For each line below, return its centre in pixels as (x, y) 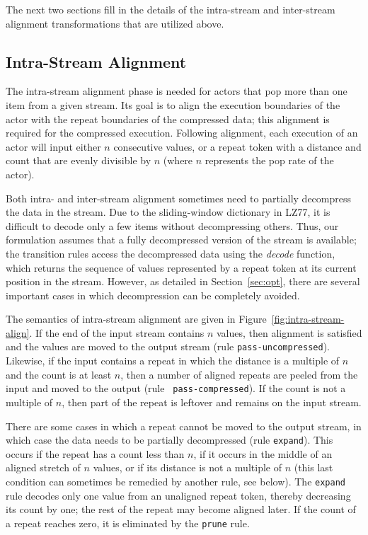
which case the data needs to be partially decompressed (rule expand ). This (169, 440)
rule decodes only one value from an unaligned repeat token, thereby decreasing (178, 495)
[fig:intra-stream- (308, 319)
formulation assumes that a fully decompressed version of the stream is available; (181, 240)
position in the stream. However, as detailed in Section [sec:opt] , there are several (183, 281)
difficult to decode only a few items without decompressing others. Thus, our (172, 225)
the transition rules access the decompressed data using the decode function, (171, 253)
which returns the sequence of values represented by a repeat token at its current (181, 267)
